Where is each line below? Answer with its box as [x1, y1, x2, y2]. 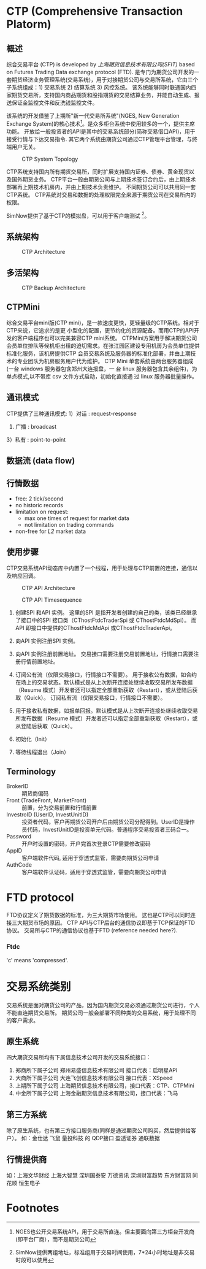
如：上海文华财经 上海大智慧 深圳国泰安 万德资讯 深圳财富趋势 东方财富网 [6, 1171, 191, 1179]
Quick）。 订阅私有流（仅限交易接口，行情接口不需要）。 [26, 694, 166, 701]
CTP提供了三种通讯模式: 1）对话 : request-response [6, 410, 137, 417]
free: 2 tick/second [15, 495, 64, 502]
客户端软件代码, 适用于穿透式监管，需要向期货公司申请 [21, 854, 159, 862]
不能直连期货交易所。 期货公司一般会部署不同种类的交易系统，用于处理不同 [6, 1009, 196, 1016]
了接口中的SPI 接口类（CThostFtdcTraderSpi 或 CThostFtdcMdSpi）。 [15, 616, 190, 624]
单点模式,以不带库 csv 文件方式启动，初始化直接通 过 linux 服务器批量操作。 [6, 372, 197, 380]
